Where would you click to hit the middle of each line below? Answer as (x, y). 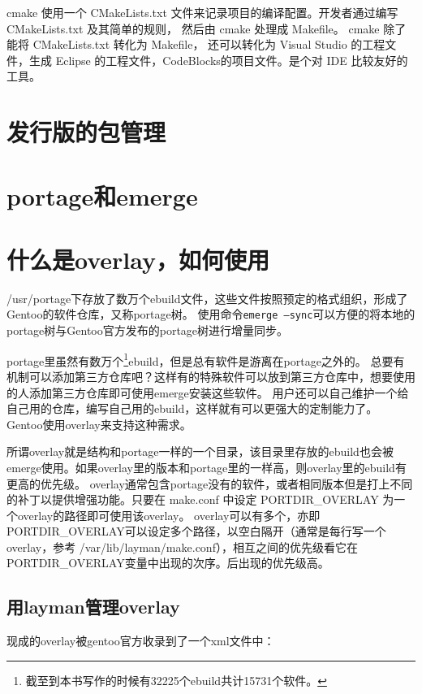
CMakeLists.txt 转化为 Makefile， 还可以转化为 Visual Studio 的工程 (209, 44)
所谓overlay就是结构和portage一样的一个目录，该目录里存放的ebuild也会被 (200, 451)
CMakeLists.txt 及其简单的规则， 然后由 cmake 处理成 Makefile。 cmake (193, 28)
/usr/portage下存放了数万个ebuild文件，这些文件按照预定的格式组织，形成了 (207, 298)
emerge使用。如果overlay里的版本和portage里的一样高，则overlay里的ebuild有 (207, 467)
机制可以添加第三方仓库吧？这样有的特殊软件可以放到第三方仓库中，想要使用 (211, 376)
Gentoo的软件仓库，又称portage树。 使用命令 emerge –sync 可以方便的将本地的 (211, 314)
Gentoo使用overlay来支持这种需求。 (99, 424)
